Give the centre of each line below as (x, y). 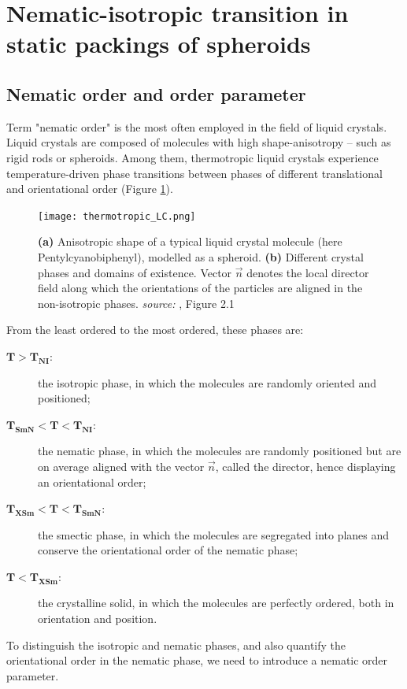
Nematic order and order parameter (156, 93)
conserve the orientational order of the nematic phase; (168, 550)
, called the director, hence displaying (305, 466)
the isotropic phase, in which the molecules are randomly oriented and (207, 382)
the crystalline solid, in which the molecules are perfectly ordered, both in (216, 603)
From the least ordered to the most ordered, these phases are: (155, 330)
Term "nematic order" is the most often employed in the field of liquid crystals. (197, 126)
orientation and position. (98, 619)
